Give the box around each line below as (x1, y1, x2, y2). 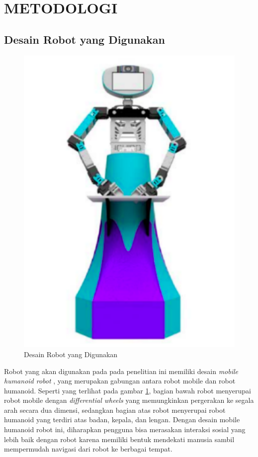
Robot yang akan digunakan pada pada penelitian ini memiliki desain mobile (4, 366, 238, 376)
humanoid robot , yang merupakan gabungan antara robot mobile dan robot (4, 376, 236, 386)
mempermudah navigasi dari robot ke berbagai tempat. (4, 444, 172, 454)
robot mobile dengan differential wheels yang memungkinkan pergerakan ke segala (4, 395, 254, 405)
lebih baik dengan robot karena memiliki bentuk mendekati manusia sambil (4, 434, 235, 444)
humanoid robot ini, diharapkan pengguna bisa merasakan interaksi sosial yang (4, 424, 246, 435)
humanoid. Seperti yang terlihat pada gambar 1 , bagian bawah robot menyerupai (4, 385, 251, 395)
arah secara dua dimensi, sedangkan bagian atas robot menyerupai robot (4, 404, 226, 415)
